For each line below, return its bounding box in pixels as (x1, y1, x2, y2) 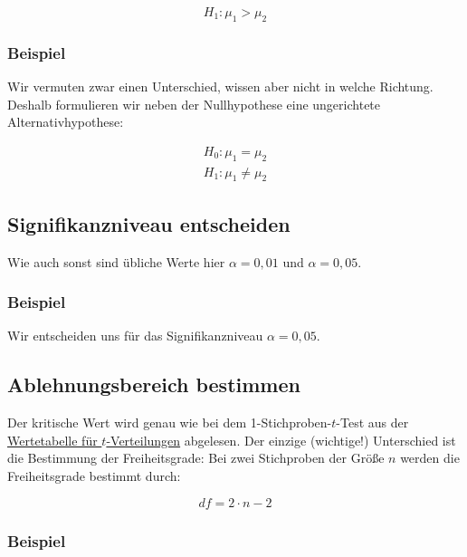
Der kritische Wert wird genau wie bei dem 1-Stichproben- (7, 413, 332, 432)
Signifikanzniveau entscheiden (7, 209, 291, 237)
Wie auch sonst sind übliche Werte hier (7, 252, 225, 271)
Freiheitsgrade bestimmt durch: (7, 466, 181, 485)
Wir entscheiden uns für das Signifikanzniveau (7, 326, 263, 345)
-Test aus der (336, 413, 409, 432)
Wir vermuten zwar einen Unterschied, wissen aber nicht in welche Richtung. (7, 77, 434, 96)
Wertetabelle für (7, 430, 98, 449)
